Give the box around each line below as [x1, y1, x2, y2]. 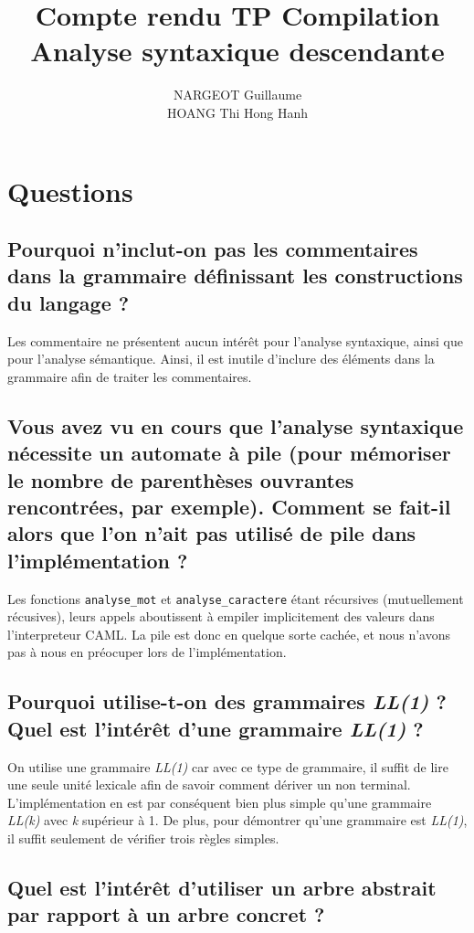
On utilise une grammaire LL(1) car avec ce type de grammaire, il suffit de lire [7, 757, 448, 776]
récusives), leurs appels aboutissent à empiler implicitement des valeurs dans [7, 607, 435, 626]
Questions [7, 172, 133, 209]
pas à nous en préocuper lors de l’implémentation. [7, 642, 287, 662]
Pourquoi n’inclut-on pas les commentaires [7, 235, 418, 263]
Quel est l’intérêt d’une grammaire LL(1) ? [7, 714, 424, 742]
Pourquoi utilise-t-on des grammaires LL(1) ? [7, 687, 447, 716]
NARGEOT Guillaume [173, 85, 302, 104]
